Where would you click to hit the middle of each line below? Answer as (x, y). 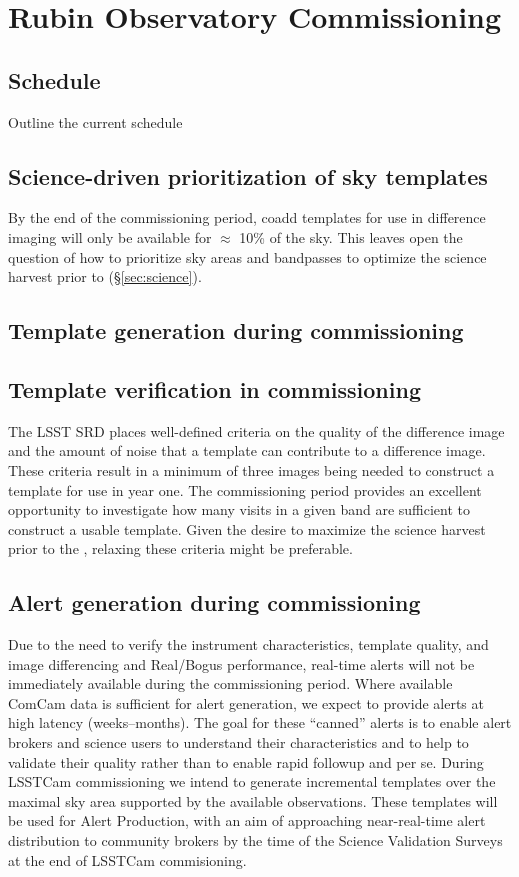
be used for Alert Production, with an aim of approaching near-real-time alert (247, 820)
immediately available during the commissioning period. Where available (230, 683)
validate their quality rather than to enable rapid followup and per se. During (246, 761)
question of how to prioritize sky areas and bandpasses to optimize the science (247, 256)
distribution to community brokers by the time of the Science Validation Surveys (255, 840)
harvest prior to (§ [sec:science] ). (105, 276)
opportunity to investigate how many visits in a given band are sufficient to (239, 509)
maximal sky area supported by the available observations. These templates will (253, 800)
